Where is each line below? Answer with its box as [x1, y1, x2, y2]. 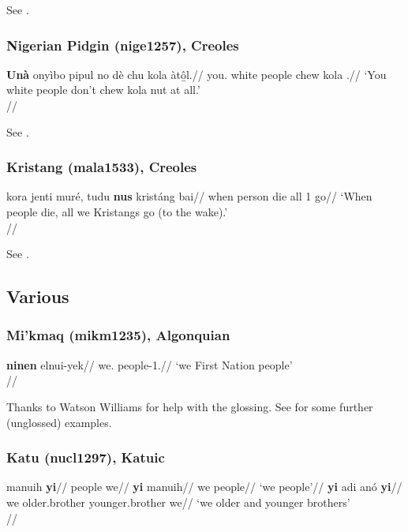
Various [6, 284, 69, 309]
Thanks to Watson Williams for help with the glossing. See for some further [6, 398, 373, 414]
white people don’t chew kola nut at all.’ [6, 81, 200, 98]
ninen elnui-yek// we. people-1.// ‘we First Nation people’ [6, 356, 293, 373]
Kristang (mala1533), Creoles [6, 157, 197, 177]
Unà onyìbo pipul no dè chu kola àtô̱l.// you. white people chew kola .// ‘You [6, 66, 387, 82]
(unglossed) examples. [6, 414, 112, 430]
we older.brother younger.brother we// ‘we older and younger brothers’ [6, 493, 350, 510]
